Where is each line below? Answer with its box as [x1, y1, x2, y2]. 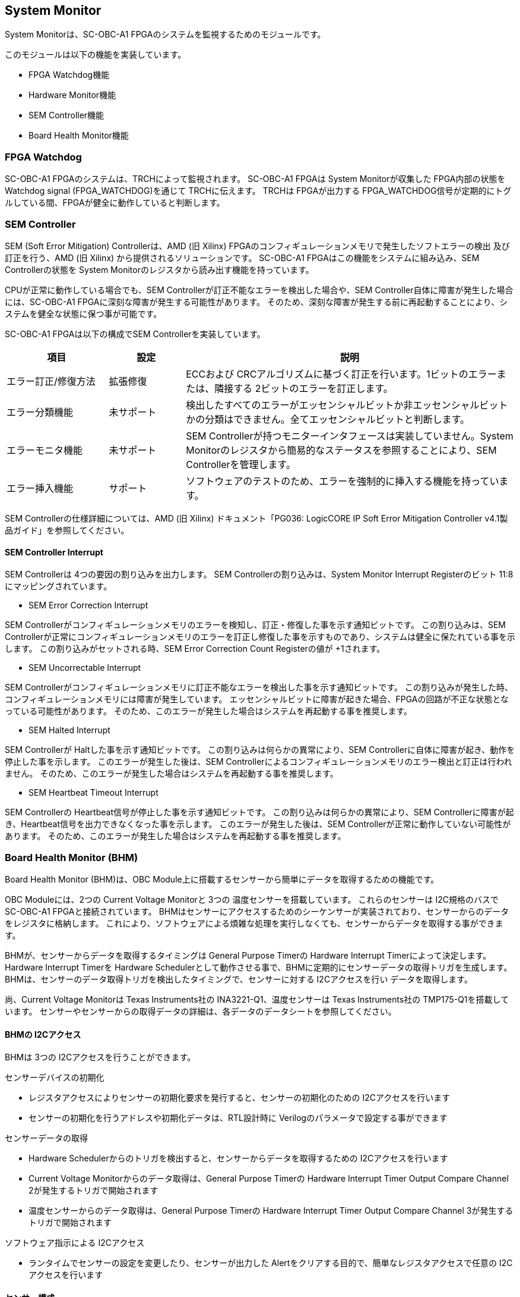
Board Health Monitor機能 [28, 130, 129, 141]
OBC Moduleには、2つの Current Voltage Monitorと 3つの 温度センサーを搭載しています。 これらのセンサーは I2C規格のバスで [5, 894, 499, 905]
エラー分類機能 [7, 406, 74, 418]
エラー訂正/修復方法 [7, 375, 96, 387]
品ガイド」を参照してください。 [5, 525, 129, 535]
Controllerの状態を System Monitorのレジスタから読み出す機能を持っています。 [5, 264, 314, 275]
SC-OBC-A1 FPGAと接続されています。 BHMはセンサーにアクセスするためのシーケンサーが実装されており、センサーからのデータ [5, 906, 509, 916]
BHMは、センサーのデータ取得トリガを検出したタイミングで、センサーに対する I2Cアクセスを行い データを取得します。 [5, 973, 473, 984]
